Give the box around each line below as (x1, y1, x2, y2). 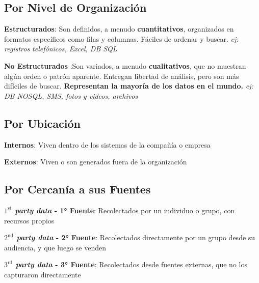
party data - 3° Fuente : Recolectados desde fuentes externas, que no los (15, 259, 247, 270)
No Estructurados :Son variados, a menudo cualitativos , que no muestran (4, 60, 246, 71)
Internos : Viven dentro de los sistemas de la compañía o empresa (4, 139, 211, 150)
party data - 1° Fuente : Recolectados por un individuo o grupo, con (15, 205, 235, 215)
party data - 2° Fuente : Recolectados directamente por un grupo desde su (16, 232, 255, 243)
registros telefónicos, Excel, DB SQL (4, 43, 117, 54)
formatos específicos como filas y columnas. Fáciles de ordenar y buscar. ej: (4, 33, 239, 44)
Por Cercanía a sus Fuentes (4, 181, 151, 197)
